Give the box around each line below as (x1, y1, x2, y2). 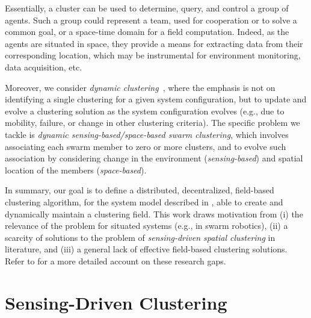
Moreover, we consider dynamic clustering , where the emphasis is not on (5, 81, 276, 93)
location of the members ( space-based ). (5, 163, 147, 176)
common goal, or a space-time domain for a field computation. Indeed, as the (5, 25, 289, 38)
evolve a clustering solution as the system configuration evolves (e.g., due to (5, 104, 285, 117)
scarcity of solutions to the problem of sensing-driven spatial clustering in (5, 231, 276, 243)
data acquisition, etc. (5, 60, 82, 73)
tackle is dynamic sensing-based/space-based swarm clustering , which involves (5, 128, 289, 140)
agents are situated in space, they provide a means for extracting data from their (5, 37, 303, 49)
